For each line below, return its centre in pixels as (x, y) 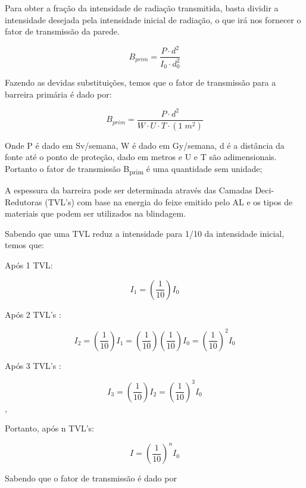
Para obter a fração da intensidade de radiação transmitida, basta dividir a (142, 8)
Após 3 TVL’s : (33, 365)
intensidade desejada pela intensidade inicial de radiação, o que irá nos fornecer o (153, 19)
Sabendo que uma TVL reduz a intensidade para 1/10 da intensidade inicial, (145, 233)
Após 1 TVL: (29, 265)
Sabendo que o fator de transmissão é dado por (91, 478)
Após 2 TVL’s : (33, 314)
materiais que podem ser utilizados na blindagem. (96, 213)
